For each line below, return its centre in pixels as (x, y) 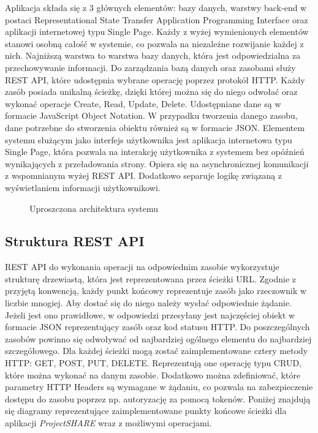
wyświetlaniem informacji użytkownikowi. (83, 187)
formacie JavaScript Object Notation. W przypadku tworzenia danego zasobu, (151, 115)
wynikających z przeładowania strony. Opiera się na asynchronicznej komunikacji (157, 163)
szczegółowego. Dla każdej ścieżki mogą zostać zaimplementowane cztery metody (157, 351)
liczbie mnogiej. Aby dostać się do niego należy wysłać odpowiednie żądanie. (149, 303)
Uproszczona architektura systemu (94, 208)
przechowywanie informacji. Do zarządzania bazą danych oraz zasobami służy (150, 67)
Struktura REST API (75, 241)
